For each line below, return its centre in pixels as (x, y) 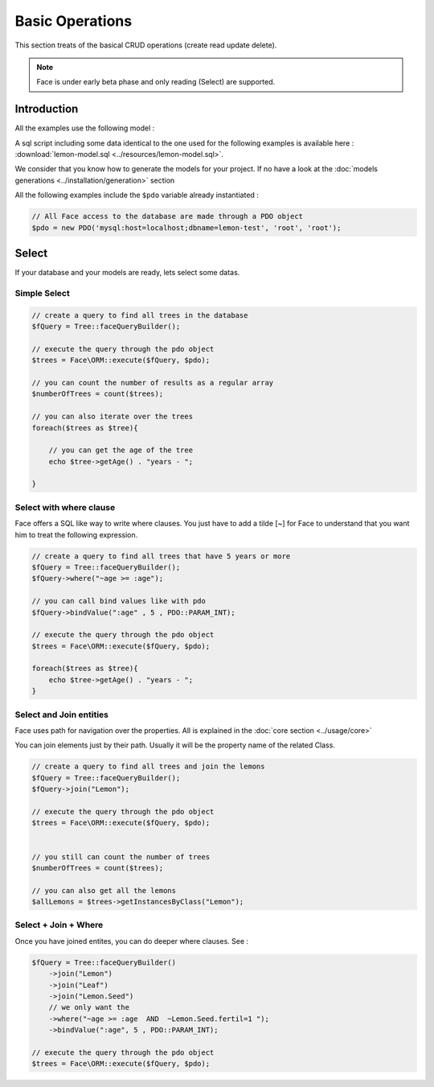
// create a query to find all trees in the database (140, 315)
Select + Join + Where (59, 925)
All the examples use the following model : (85, 128)
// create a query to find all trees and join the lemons (148, 767)
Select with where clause (65, 507)
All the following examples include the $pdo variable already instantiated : (137, 195)
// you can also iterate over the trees (112, 417)
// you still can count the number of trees (121, 856)
